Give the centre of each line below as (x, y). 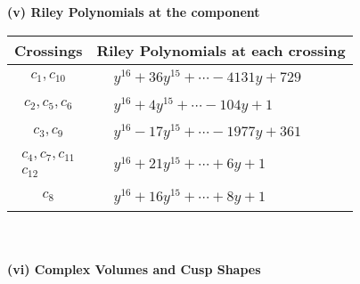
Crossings (49, 50)
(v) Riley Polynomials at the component (134, 12)
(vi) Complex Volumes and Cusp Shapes (134, 269)
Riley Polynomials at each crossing (221, 50)
